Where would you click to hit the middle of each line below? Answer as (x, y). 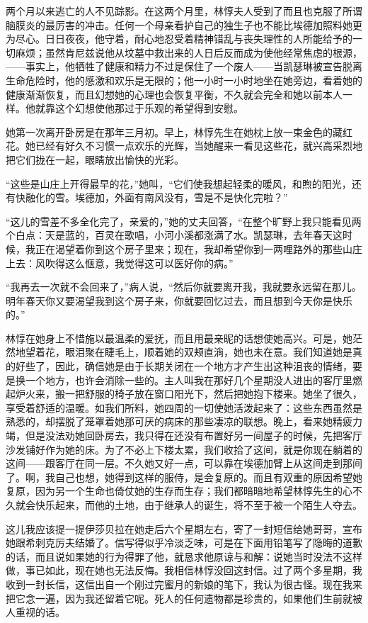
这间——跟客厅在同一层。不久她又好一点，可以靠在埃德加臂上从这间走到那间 (184, 463)
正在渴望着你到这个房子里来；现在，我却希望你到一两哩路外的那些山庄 (199, 248)
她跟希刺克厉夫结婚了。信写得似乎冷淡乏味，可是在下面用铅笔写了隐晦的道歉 (184, 543)
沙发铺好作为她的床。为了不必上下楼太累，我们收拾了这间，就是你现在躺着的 (184, 449)
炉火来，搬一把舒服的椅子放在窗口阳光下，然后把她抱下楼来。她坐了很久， (189, 394)
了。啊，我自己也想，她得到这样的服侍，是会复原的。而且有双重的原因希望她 (184, 477)
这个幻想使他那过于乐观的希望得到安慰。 (149, 108)
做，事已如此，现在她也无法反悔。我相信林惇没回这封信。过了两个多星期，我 (184, 570)
